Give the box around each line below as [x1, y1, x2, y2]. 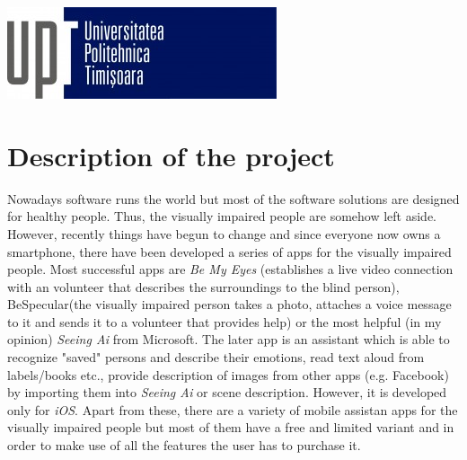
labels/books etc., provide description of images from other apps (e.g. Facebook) [7, 365, 449, 384]
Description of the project [7, 137, 335, 173]
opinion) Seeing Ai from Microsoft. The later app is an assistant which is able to [7, 330, 450, 349]
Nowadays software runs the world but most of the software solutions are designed [7, 189, 460, 208]
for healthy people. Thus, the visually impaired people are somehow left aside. [7, 207, 436, 226]
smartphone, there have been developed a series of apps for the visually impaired [7, 242, 452, 261]
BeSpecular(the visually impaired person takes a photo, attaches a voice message [7, 295, 452, 314]
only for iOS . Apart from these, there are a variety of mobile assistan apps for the [7, 400, 458, 419]
